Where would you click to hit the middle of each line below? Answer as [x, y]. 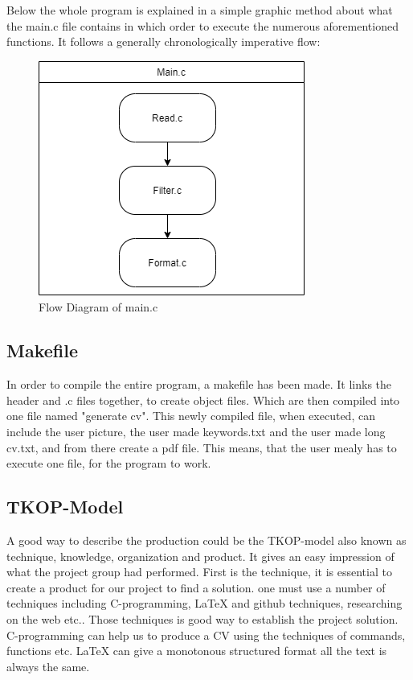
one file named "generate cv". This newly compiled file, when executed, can [191, 416]
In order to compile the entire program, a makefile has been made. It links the [199, 384]
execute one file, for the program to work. [109, 463]
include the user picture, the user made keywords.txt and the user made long [196, 431]
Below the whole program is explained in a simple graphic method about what [200, 10]
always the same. [48, 666]
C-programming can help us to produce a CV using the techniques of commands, [206, 635]
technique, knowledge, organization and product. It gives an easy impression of [200, 556]
